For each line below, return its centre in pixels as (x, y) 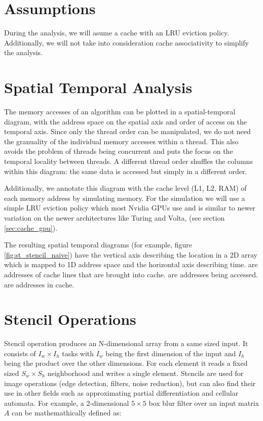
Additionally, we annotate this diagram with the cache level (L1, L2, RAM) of (125, 188)
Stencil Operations (70, 319)
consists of (20, 353)
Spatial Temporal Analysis (98, 87)
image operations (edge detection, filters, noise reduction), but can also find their (130, 383)
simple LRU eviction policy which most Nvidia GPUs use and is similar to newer (130, 208)
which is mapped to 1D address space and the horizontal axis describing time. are (131, 264)
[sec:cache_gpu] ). (31, 227)
